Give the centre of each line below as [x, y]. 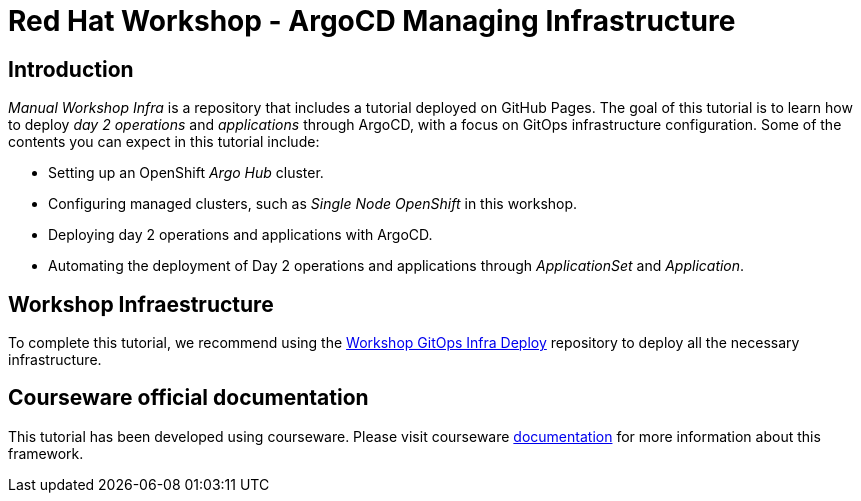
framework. [46, 453]
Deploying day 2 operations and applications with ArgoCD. [240, 235]
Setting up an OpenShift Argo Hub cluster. [186, 173]
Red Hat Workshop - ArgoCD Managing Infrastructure [372, 21]
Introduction [71, 69]
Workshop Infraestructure [141, 304]
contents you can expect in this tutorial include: [164, 142]
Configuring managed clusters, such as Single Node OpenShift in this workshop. [313, 204]
